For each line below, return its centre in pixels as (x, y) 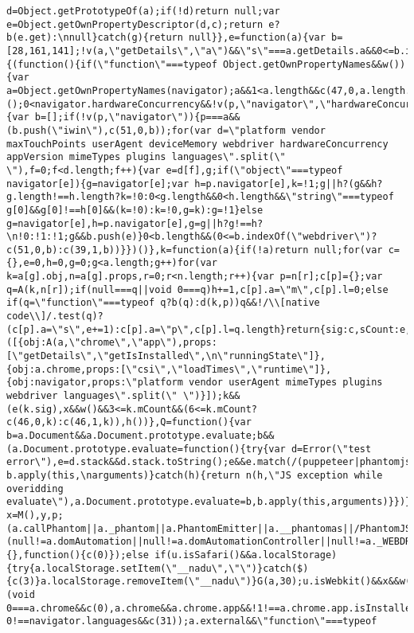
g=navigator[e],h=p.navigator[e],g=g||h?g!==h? (135, 223)
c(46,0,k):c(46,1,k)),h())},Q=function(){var (129, 422)
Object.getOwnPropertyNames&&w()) (314, 64)
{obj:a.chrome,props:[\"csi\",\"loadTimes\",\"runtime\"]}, (169, 369)
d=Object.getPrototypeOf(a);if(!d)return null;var (143, 11)
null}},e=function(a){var (257, 38)
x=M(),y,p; (35, 515)
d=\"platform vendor (271, 130)
